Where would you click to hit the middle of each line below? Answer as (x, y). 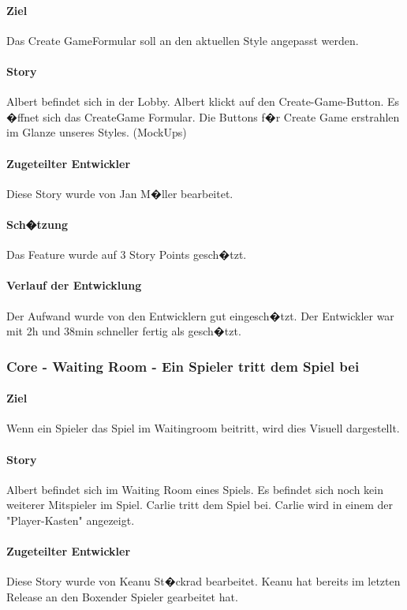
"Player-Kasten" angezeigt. (71, 520)
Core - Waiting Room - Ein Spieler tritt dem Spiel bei (183, 366)
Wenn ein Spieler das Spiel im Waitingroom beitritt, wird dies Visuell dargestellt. (203, 428)
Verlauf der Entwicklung (74, 285)
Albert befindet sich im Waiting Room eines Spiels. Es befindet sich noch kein (195, 489)
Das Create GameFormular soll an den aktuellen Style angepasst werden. (183, 40)
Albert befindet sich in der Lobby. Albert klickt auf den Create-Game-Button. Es (203, 101)
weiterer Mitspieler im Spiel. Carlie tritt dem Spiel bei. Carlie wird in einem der (200, 505)
